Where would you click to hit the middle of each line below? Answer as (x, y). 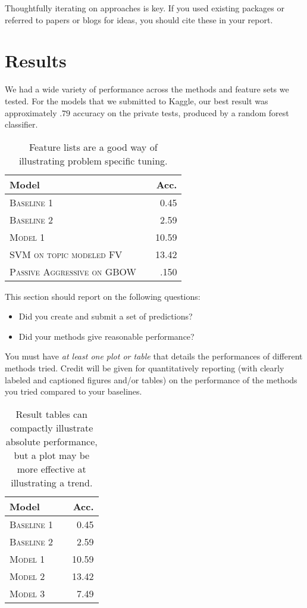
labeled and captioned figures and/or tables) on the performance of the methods (151, 379)
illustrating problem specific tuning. (93, 160)
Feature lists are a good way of (93, 147)
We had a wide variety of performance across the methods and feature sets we (147, 89)
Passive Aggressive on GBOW (73, 271)
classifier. (21, 124)
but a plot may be (52, 455)
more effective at (51, 469)
